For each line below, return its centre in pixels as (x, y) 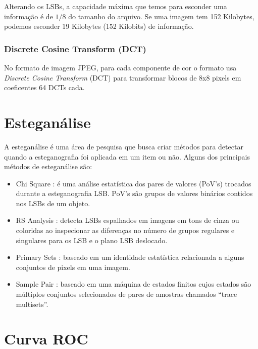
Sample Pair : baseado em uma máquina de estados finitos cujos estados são (134, 284)
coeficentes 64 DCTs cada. (44, 87)
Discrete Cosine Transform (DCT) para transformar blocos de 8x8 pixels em (123, 77)
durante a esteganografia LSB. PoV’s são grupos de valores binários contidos (134, 193)
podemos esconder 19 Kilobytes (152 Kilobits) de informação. (99, 26)
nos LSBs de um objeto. (53, 203)
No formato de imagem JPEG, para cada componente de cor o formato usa (120, 67)
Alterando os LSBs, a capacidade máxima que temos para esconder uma (116, 6)
